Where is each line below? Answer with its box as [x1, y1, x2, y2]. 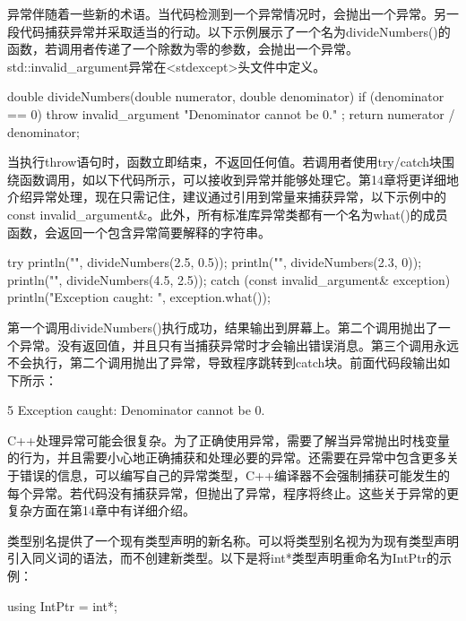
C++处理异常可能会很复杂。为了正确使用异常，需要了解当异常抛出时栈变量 [7, 430, 450, 449]
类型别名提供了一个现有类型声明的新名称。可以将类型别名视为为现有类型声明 [7, 530, 459, 549]
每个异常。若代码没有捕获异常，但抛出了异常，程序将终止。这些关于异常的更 [7, 483, 459, 502]
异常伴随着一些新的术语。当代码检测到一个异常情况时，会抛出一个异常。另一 [7, 4, 459, 22]
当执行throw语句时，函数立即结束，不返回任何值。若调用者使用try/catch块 [7, 152, 443, 171]
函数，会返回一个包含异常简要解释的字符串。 [7, 222, 271, 241]
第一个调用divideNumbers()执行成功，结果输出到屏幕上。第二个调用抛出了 [7, 317, 438, 336]
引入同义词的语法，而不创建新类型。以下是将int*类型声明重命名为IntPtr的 [7, 548, 440, 567]
